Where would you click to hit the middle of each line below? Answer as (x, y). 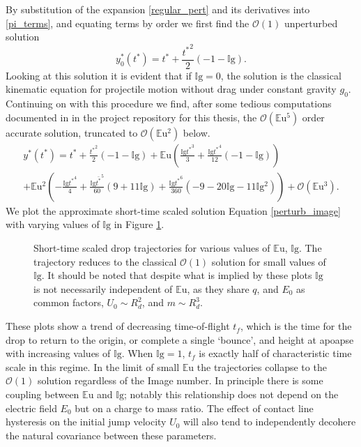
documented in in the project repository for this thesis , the (131, 117)
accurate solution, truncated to (72, 132)
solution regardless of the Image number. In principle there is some (180, 380)
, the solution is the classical (281, 75)
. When (137, 353)
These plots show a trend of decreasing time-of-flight (118, 326)
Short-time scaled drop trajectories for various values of (152, 248)
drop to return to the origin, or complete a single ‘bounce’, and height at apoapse (180, 339)
